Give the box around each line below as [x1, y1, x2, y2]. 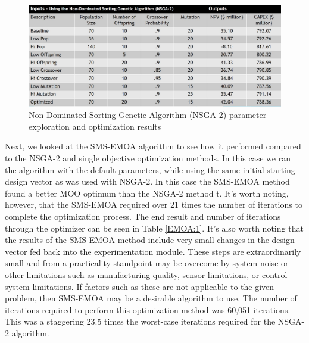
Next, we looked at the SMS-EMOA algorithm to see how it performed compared [5, 140, 301, 152]
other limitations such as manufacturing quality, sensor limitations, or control [5, 268, 288, 280]
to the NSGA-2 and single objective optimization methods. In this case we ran [5, 151, 291, 164]
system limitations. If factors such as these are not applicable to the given [5, 280, 274, 292]
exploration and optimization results [29, 120, 161, 132]
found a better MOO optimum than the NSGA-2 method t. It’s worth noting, [5, 186, 289, 199]
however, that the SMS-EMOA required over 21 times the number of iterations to [5, 198, 302, 211]
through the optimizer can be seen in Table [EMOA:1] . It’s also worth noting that [5, 222, 304, 234]
